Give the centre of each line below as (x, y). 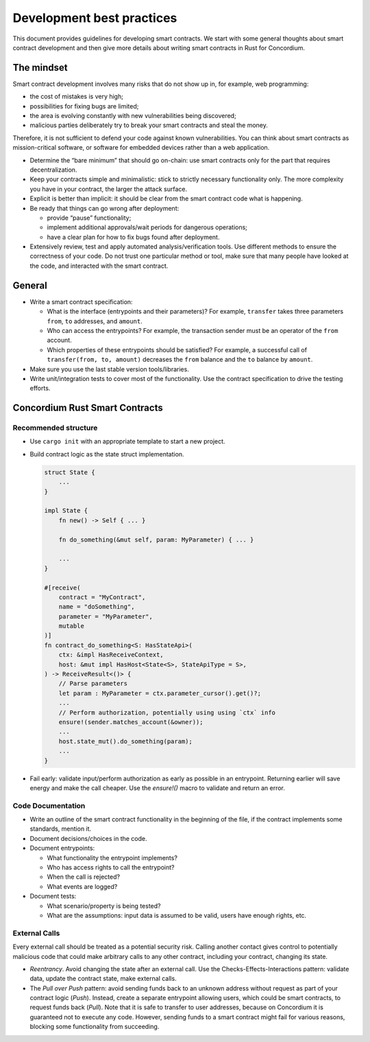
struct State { (70, 472)
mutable (72, 626)
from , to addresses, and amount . (95, 321)
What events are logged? (82, 886)
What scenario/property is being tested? (104, 905)
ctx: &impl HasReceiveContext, (111, 655)
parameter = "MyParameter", (106, 616)
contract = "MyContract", (102, 597)
